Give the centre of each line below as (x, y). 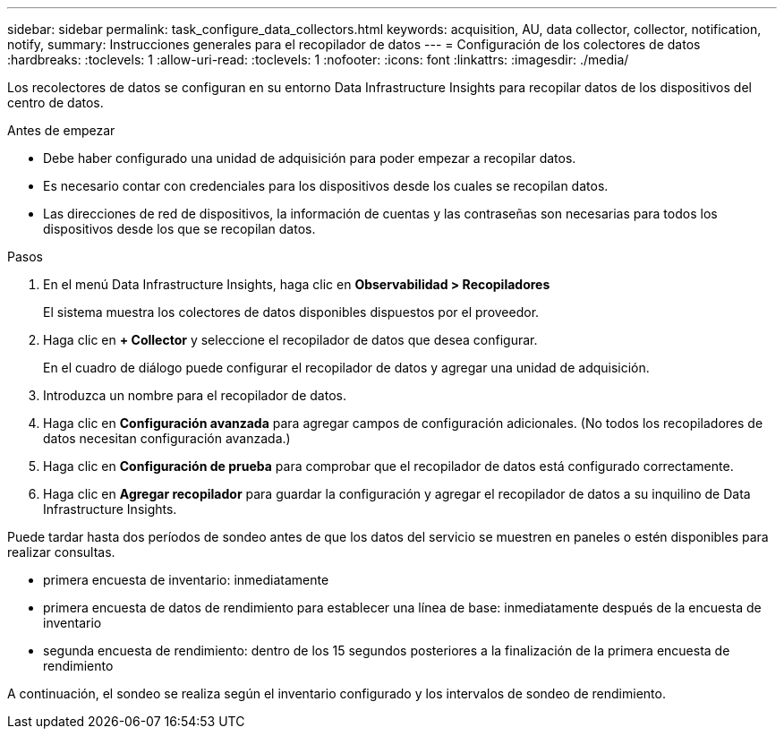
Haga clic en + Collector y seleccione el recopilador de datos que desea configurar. (290, 340)
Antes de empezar (61, 130)
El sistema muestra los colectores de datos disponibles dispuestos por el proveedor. (291, 312)
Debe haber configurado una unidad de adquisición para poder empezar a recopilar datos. (310, 158)
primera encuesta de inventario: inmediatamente (186, 580)
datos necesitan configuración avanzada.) (167, 438)
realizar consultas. (61, 552)
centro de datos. (55, 103)
